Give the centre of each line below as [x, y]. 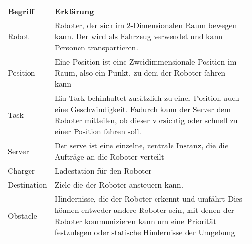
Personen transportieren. [96, 47]
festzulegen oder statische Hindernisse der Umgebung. [146, 232]
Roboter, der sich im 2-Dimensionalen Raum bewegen [146, 25]
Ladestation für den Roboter [103, 171]
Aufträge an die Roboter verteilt [109, 156]
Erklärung [74, 11]
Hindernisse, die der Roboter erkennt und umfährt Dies [148, 199]
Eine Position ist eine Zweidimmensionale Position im [145, 61]
